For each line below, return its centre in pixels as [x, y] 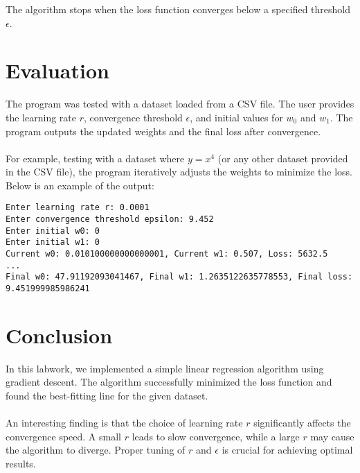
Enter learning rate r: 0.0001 [78, 208]
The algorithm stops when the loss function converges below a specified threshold [178, 9]
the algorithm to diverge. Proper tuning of [96, 450]
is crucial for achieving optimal [287, 450]
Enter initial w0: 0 [53, 231]
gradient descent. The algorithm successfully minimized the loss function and [169, 382]
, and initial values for [236, 117]
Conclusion [59, 335]
